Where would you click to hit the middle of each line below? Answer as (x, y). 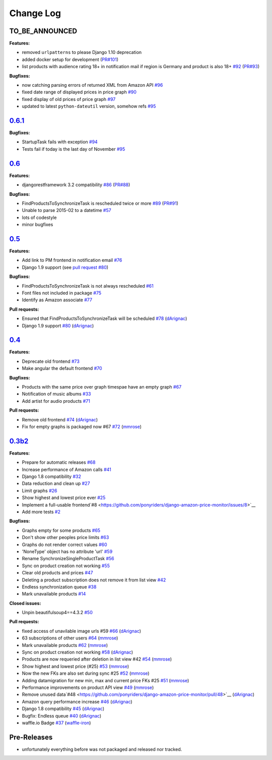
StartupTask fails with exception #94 (60, 142)
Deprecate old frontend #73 (51, 361)
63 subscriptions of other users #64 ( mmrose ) (70, 638)
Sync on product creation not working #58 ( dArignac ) (78, 652)
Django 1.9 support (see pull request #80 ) (65, 267)
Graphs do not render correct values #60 (65, 545)
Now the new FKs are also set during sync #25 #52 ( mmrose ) (86, 673)
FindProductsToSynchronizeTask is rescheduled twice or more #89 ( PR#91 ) (100, 203)
